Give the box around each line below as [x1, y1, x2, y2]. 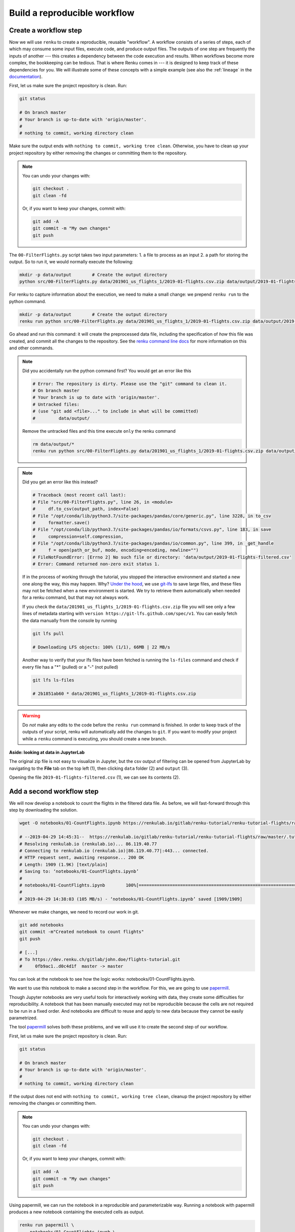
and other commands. [9, 345, 54, 351]
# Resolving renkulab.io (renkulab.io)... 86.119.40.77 [19, 841, 157, 847]
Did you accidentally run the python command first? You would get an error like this [22, 368, 191, 374]
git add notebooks [19, 922, 64, 927]
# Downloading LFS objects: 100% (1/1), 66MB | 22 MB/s [32, 645, 171, 650]
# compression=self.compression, [32, 534, 124, 539]
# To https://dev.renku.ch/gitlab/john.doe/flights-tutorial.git [19, 957, 180, 962]
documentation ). [9, 74, 43, 80]
